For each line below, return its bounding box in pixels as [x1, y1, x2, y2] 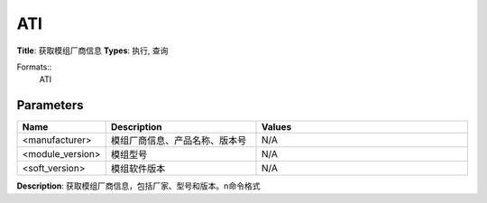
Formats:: [16, 61, 52, 72]
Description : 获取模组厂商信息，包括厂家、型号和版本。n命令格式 [16, 180, 261, 191]
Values [261, 121, 292, 134]
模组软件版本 [110, 162, 166, 175]
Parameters [16, 97, 84, 113]
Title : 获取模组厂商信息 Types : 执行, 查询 [16, 45, 169, 56]
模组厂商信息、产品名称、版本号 [110, 134, 247, 147]
